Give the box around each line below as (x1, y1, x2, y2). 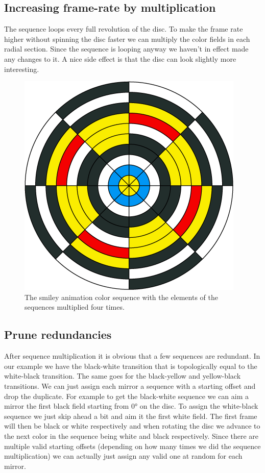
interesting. (4, 63, 39, 74)
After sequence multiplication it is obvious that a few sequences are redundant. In (4, 351, 260, 361)
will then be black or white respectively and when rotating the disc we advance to (4, 420, 260, 431)
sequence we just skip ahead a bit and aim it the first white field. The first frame (4, 410, 257, 421)
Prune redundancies (4, 327, 112, 342)
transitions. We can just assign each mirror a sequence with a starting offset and (4, 380, 256, 391)
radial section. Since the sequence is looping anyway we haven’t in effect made (4, 43, 249, 54)
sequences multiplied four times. (25, 302, 125, 312)
